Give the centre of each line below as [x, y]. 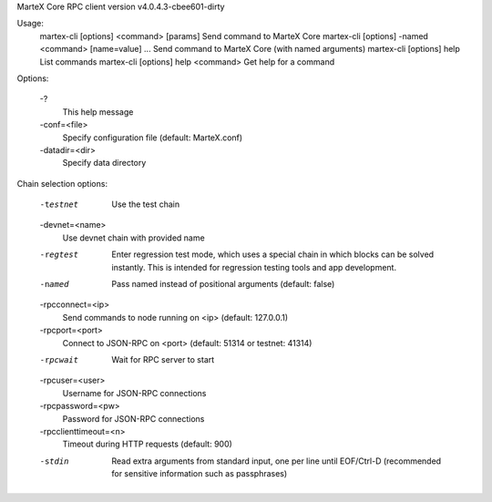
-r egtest [59, 255]
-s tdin [54, 461]
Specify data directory [104, 163]
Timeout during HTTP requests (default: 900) [147, 444]
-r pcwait [59, 359]
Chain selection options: [62, 183]
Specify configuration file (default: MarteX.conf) [153, 138]
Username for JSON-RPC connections [134, 393]
